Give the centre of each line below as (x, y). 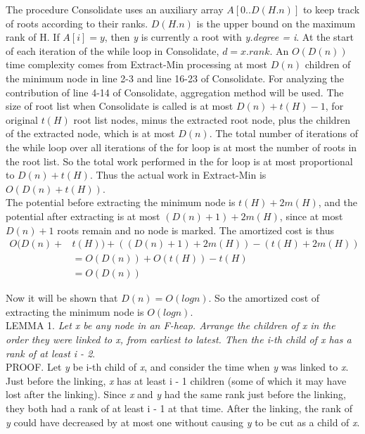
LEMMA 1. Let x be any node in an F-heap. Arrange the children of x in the (171, 325)
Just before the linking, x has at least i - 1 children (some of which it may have (176, 380)
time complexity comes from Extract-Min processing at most (136, 64)
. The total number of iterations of (283, 133)
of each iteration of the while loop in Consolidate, (113, 50)
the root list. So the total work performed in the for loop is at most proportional (179, 161)
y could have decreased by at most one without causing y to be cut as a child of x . (183, 422)
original (22, 119)
